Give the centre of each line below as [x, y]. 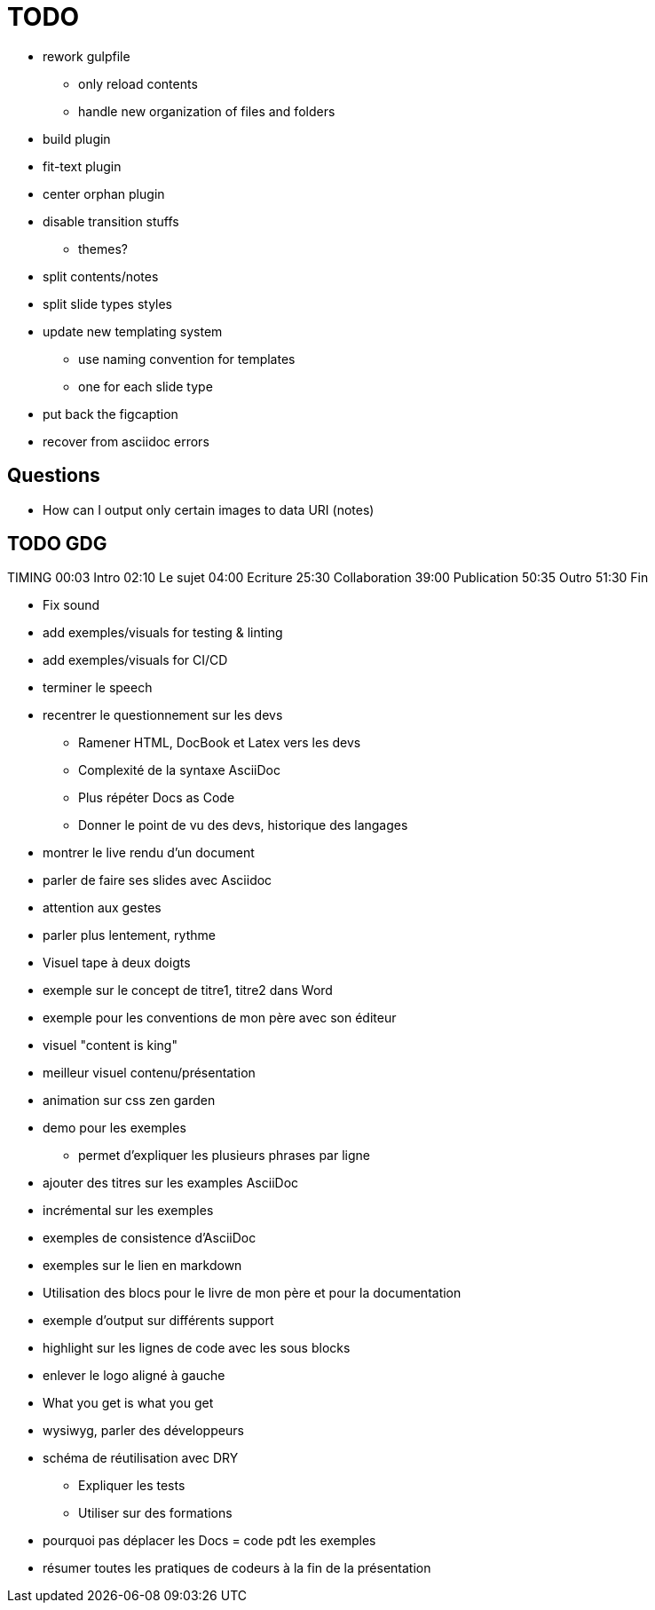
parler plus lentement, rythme [129, 935]
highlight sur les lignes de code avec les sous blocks [197, 1348]
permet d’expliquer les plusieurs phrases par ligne [224, 1156]
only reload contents [138, 83]
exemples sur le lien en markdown [142, 1266]
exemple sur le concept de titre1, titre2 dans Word [188, 990]
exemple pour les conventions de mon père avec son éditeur [220, 1018]
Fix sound [71, 605]
